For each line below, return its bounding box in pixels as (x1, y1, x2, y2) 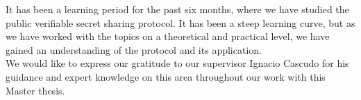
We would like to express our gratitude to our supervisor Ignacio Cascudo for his (6, 56, 349, 70)
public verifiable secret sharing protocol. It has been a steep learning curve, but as (6, 15, 355, 30)
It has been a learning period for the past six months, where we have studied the (6, 2, 349, 16)
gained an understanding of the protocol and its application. (6, 42, 262, 57)
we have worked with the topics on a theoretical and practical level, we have (6, 29, 330, 43)
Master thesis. (6, 83, 65, 97)
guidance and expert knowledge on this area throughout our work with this (6, 69, 326, 83)
